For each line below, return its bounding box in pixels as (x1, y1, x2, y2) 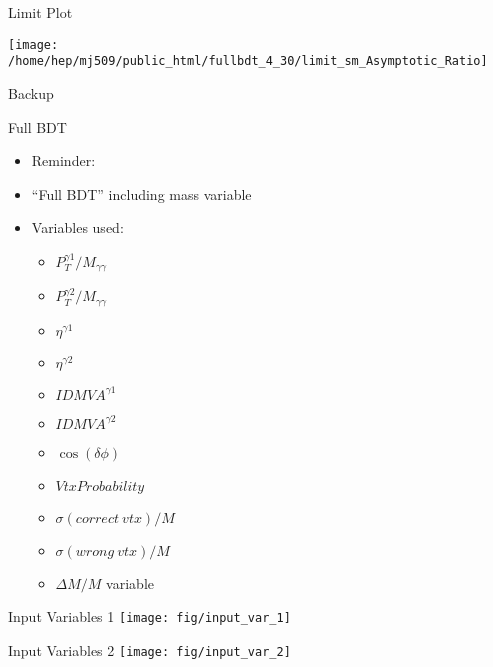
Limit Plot (8, 2, 73, 22)
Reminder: (31, 150, 96, 171)
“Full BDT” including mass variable (31, 183, 252, 204)
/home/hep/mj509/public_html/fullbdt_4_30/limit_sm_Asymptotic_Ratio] (8, 54, 488, 69)
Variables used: (31, 217, 124, 238)
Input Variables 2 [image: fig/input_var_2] (8, 640, 291, 661)
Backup (8, 82, 54, 103)
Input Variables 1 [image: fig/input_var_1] (8, 606, 291, 627)
